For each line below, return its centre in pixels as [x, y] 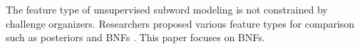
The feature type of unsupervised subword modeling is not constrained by [167, 9]
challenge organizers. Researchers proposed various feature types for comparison [180, 23]
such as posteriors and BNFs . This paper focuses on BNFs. [135, 37]
